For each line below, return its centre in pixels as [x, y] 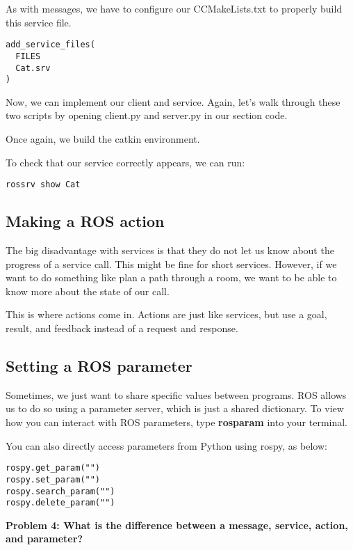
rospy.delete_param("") [60, 503]
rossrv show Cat [43, 185]
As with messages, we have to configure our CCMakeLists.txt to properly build [174, 8]
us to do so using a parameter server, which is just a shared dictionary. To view [175, 408]
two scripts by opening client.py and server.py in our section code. [147, 115]
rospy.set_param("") [53, 479]
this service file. [39, 22]
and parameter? [44, 539]
